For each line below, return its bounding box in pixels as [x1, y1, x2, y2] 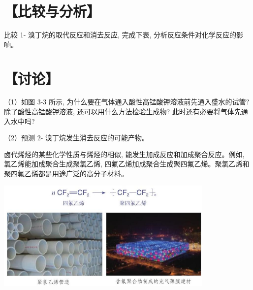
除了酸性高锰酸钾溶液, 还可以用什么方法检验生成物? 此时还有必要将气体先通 [4, 106, 248, 117]
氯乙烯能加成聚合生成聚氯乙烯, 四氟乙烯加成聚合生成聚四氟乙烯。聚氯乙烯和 [4, 159, 250, 169]
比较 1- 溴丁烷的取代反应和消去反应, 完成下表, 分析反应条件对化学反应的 [4, 30, 237, 40]
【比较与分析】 [4, 1, 101, 21]
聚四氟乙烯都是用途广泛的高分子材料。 [4, 168, 128, 178]
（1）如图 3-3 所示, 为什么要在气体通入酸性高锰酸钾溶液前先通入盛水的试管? [4, 97, 250, 107]
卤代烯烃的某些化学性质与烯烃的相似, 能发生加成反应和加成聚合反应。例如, [4, 149, 245, 159]
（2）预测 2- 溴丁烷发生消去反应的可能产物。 [4, 132, 149, 143]
